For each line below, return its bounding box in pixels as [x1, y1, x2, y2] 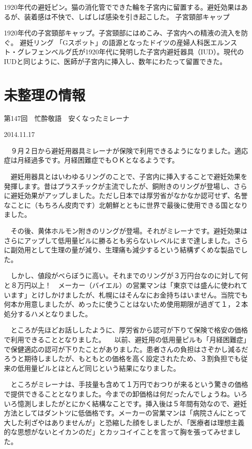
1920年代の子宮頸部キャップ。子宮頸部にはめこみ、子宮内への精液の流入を [4, 28, 241, 38]
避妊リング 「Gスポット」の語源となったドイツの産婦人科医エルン [19, 37, 231, 47]
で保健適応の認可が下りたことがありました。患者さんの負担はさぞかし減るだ [4, 344, 248, 354]
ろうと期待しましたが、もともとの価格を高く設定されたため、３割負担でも [4, 353, 241, 364]
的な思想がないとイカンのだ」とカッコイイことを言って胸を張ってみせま [4, 427, 234, 437]
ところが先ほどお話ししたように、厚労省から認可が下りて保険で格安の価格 [10, 325, 248, 335]
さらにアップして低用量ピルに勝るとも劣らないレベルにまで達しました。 [4, 235, 235, 245]
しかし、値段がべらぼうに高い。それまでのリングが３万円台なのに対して [10, 270, 241, 281]
